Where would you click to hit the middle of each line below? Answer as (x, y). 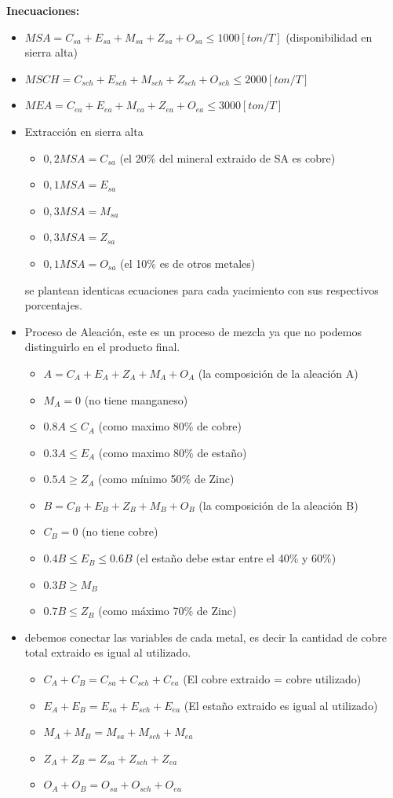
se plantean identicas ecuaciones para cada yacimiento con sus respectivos (202, 289)
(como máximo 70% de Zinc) (167, 611)
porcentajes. (54, 305)
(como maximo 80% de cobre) (170, 426)
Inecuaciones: (43, 10)
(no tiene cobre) (120, 531)
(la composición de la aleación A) (278, 373)
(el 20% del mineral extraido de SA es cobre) (227, 157)
